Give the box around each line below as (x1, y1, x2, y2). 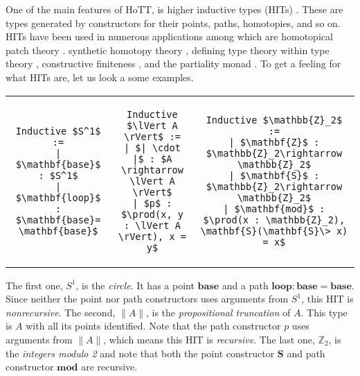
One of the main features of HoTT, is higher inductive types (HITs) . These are (6, 2, 343, 16)
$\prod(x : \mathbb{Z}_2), (203, 214, 345, 225)
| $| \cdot (124, 142, 181, 153)
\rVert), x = (118, 230, 187, 242)
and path (287, 345, 325, 360)
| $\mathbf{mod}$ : (223, 203, 325, 214)
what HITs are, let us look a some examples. (6, 69, 194, 84)
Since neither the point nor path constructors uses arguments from (6, 291, 289, 306)
